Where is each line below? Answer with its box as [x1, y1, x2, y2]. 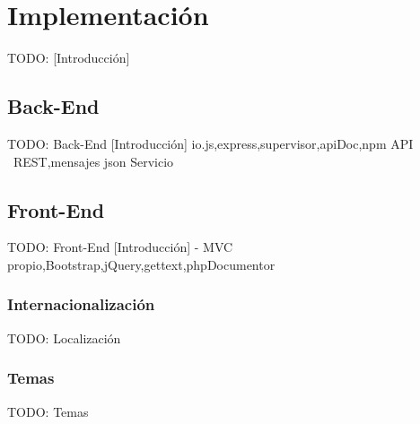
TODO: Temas [7, 402, 89, 420]
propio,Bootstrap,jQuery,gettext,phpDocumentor [7, 255, 276, 273]
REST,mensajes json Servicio [13, 151, 174, 170]
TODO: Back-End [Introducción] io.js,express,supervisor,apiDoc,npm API [7, 134, 414, 152]
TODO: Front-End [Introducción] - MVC [7, 238, 233, 256]
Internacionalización [7, 293, 155, 316]
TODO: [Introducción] [7, 48, 130, 67]
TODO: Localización [7, 328, 121, 347]
